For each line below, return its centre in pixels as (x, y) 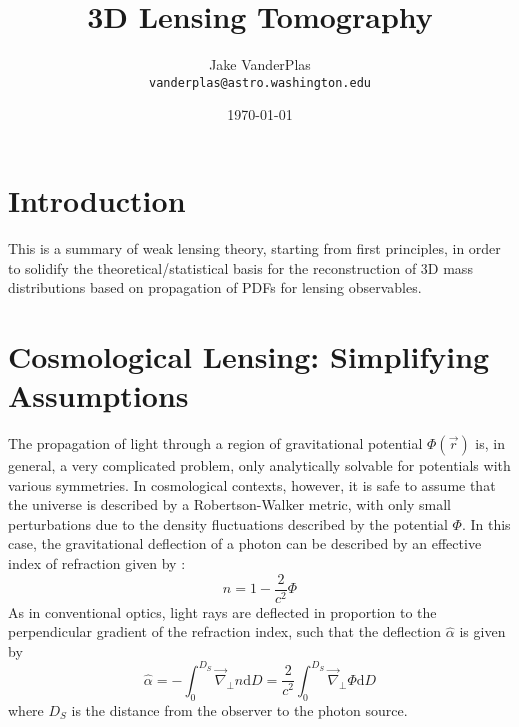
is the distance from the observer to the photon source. (239, 709)
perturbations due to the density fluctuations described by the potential (228, 523)
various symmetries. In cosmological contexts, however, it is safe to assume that (252, 484)
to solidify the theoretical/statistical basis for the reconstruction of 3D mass (240, 267)
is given (482, 631)
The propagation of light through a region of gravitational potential (215, 443)
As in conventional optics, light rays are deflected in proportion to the (222, 611)
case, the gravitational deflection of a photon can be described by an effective (245, 543)
